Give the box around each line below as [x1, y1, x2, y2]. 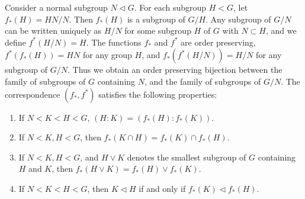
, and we [265, 24, 297, 37]
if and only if [139, 182, 186, 194]
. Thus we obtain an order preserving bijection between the [68, 63, 282, 76]
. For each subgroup [134, 1, 207, 13]
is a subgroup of [127, 12, 185, 25]
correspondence [5, 88, 60, 100]
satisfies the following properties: [98, 88, 217, 100]
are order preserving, [181, 36, 256, 48]
